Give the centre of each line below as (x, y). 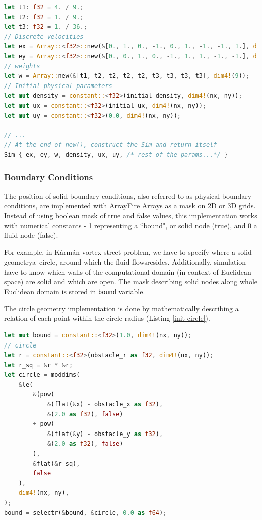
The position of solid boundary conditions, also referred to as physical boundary (128, 195)
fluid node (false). (31, 235)
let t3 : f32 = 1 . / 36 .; (46, 27)
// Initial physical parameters (58, 86)
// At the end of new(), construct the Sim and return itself (111, 145)
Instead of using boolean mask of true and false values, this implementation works (131, 215)
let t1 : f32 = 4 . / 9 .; (44, 7)
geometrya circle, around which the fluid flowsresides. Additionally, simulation (125, 262)
